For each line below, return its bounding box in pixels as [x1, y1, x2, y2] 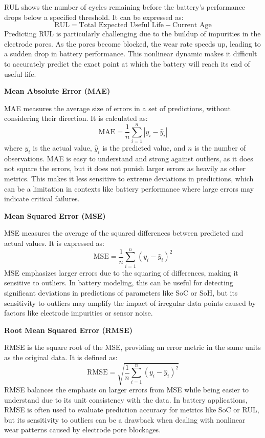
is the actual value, [33, 142, 92, 153]
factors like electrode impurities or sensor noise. [4, 307, 153, 318]
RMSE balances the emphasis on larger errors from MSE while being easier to [4, 384, 249, 395]
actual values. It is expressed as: [4, 238, 104, 248]
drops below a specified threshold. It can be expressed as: [4, 11, 184, 22]
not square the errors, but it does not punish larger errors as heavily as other [4, 163, 246, 174]
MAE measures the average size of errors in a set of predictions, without [4, 102, 231, 113]
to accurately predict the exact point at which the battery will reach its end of [4, 58, 250, 69]
